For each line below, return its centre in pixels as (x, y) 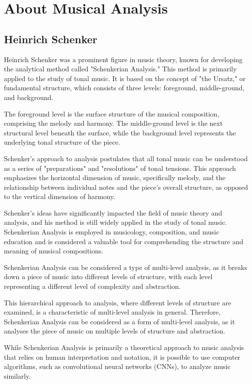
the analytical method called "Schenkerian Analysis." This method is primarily (120, 69)
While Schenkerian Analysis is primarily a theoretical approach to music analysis (124, 347)
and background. (29, 97)
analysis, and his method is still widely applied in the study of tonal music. (116, 222)
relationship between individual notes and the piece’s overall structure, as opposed (126, 187)
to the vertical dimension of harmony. (60, 196)
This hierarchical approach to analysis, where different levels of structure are (118, 302)
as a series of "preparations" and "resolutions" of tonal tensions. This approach (120, 168)
